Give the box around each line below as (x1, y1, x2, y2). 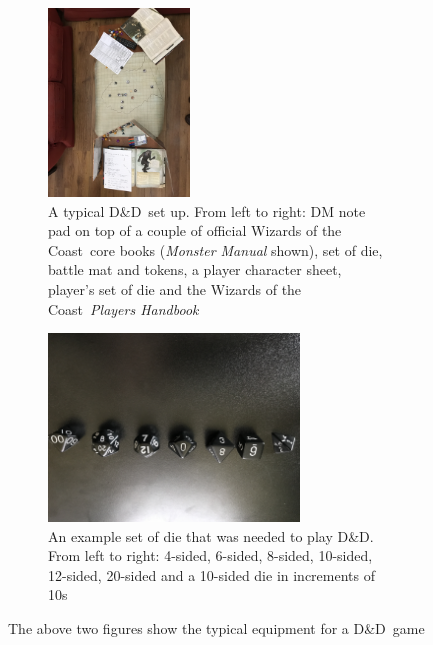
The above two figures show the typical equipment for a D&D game (8, 618, 425, 639)
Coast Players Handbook (48, 298, 199, 319)
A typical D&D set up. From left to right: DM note (48, 200, 366, 221)
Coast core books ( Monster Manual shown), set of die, (48, 239, 383, 260)
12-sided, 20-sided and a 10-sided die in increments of (48, 564, 375, 585)
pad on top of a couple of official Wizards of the (48, 220, 342, 241)
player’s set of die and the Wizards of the (48, 278, 302, 299)
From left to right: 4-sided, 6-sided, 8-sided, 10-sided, (48, 545, 373, 566)
